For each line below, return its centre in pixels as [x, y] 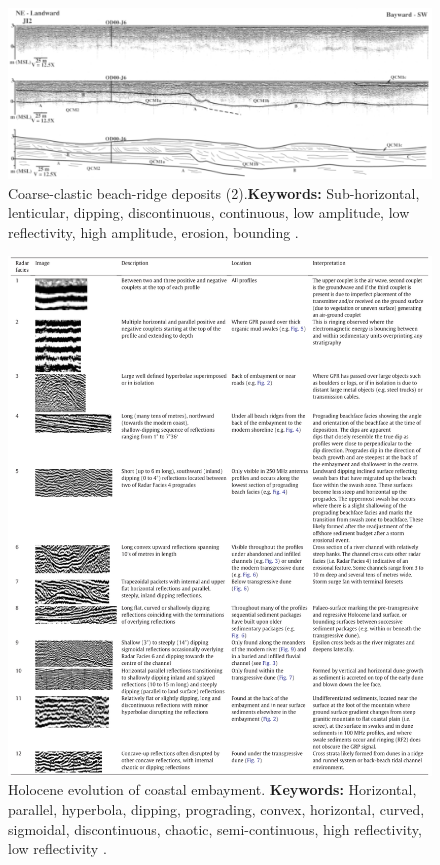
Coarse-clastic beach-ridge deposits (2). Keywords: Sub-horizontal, [214, 192]
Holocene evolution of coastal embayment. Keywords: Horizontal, [212, 789]
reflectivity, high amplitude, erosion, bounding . [153, 231]
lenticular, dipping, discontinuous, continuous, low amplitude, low [209, 212]
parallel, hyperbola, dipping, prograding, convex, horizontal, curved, [216, 808]
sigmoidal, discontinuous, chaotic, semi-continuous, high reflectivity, [215, 828]
